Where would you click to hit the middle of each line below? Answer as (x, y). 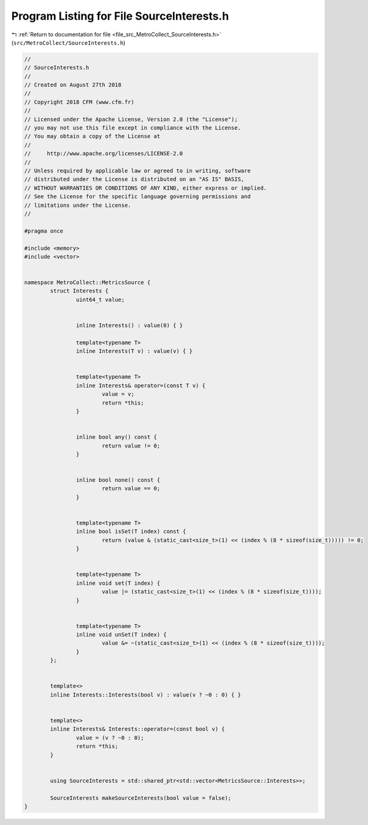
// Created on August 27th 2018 (73, 85)
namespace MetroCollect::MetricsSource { (87, 283)
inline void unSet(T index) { (121, 635)
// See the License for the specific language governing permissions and (137, 197)
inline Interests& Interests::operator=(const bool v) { (137, 729)
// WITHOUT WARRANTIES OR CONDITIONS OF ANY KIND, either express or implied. (145, 188)
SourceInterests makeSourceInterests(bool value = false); (141, 798)
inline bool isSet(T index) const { (131, 532)
